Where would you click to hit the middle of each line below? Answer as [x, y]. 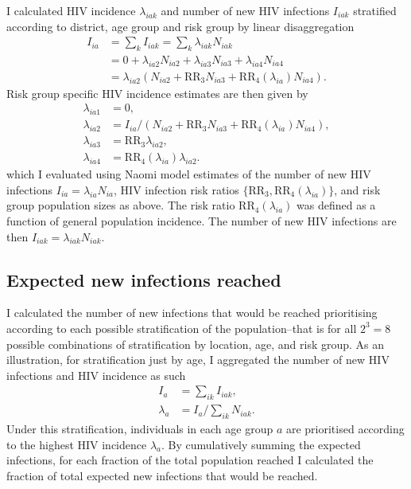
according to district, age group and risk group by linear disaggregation [180, 26]
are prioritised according [345, 428]
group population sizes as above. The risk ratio [121, 205]
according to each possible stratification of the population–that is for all [182, 328]
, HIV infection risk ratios [176, 189]
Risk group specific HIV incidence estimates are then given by [157, 93]
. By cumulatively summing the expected [261, 444]
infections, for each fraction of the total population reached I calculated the [190, 460]
